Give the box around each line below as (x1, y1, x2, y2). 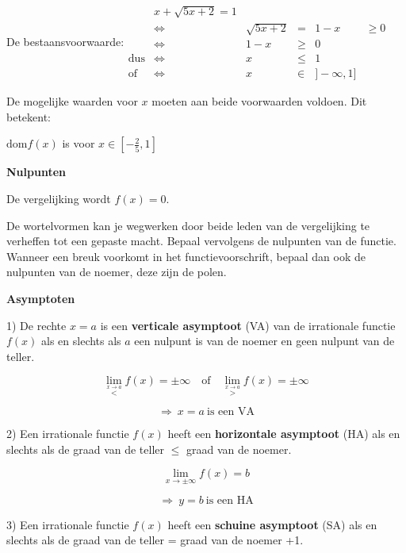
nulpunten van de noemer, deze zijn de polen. (6, 263, 227, 280)
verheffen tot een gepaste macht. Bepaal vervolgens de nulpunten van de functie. (6, 232, 396, 249)
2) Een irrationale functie (6, 425, 129, 442)
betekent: (6, 108, 51, 125)
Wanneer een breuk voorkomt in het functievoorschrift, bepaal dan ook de (6, 248, 366, 264)
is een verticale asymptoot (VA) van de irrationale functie (100, 317, 396, 333)
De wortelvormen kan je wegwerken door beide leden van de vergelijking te (6, 217, 370, 233)
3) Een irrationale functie (6, 516, 129, 532)
